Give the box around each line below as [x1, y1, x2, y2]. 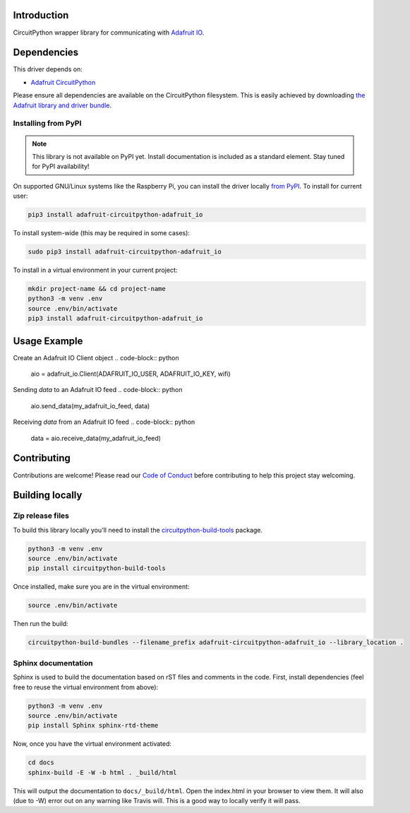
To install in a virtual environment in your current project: [13, 266, 178, 275]
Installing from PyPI [13, 119, 82, 129]
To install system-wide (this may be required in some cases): [13, 229, 191, 237]
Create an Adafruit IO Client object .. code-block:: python [13, 353, 179, 362]
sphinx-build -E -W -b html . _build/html [28, 769, 177, 776]
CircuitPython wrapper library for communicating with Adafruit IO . [13, 28, 205, 37]
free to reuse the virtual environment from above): [13, 682, 159, 692]
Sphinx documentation [13, 658, 93, 667]
